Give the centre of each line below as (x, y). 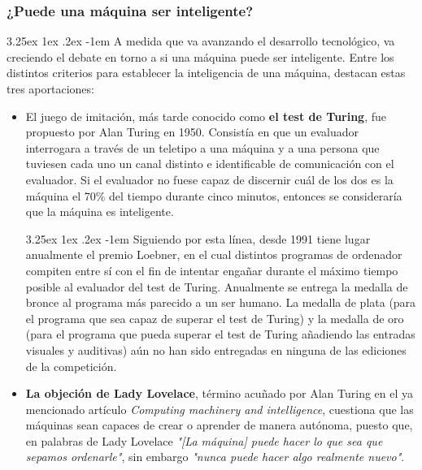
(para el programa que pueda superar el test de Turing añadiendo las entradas (220, 334)
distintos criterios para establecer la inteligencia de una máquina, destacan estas (206, 73)
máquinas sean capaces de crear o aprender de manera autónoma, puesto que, (219, 425)
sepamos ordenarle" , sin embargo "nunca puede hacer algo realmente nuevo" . (215, 457)
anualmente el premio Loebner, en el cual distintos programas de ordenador (214, 254)
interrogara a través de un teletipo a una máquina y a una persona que (202, 147)
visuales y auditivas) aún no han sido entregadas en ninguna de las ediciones (216, 349)
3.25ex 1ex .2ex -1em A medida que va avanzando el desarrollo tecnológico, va (201, 41)
